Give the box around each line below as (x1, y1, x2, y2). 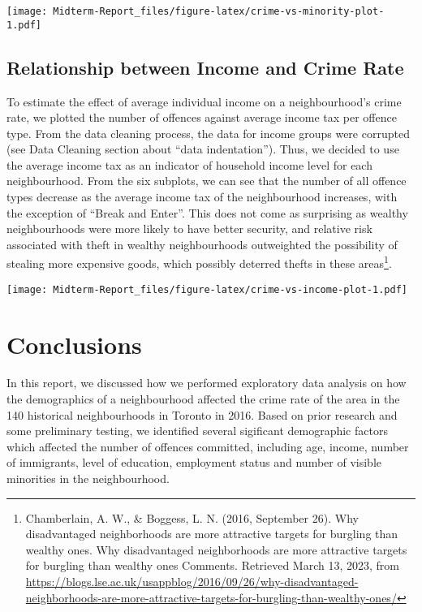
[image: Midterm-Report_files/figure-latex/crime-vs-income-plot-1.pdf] (6, 283, 407, 295)
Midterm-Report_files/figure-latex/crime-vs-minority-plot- (53, 6, 385, 17)
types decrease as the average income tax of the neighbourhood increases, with (6, 188, 398, 205)
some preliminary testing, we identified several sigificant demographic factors (6, 422, 388, 439)
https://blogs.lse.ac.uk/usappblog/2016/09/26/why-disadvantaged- (25, 573, 359, 590)
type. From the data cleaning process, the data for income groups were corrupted (6, 124, 410, 141)
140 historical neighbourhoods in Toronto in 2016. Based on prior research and (6, 406, 398, 423)
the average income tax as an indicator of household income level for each (6, 156, 372, 173)
